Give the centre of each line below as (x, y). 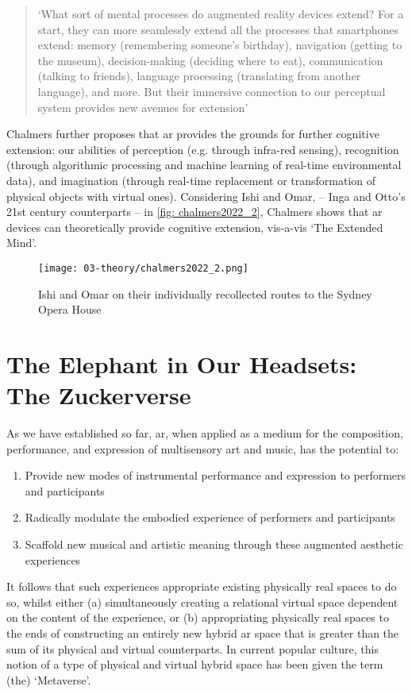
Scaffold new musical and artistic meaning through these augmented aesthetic (214, 544)
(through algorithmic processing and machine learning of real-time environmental (204, 165)
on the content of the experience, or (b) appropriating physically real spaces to (198, 617)
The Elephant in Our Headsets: (182, 363)
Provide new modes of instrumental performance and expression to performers (216, 475)
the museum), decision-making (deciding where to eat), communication (210, 60)
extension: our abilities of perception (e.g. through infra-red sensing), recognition (203, 149)
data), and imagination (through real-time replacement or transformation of (191, 180)
